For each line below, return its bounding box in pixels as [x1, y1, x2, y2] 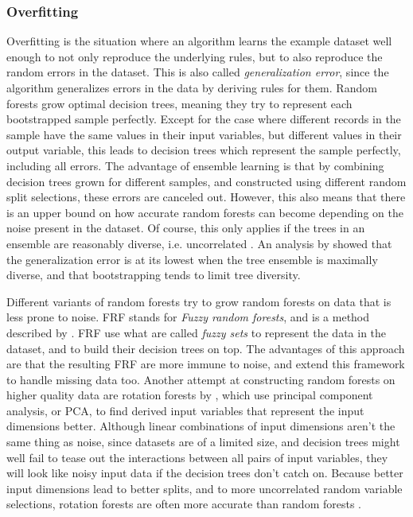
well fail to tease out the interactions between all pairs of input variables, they [6, 449, 388, 465]
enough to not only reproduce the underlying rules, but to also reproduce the [6, 48, 383, 64]
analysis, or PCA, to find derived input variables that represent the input [6, 402, 364, 418]
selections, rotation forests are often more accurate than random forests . [6, 496, 361, 512]
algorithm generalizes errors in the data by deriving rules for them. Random [6, 80, 377, 95]
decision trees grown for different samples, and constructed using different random [6, 173, 407, 189]
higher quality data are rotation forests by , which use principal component [6, 387, 373, 403]
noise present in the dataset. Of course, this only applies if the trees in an [6, 220, 365, 236]
